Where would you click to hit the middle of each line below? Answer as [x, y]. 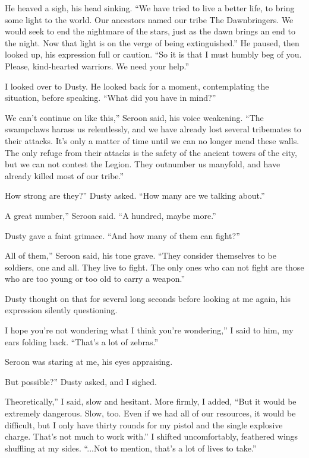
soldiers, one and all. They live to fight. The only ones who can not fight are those [154, 267]
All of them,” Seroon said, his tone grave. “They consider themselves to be [141, 255]
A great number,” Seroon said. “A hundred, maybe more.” [111, 215]
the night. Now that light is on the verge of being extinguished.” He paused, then [152, 42]
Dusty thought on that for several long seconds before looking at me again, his [148, 298]
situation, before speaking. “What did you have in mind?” [111, 98]
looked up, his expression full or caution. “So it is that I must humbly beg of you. [153, 54]
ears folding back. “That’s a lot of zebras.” [82, 341]
